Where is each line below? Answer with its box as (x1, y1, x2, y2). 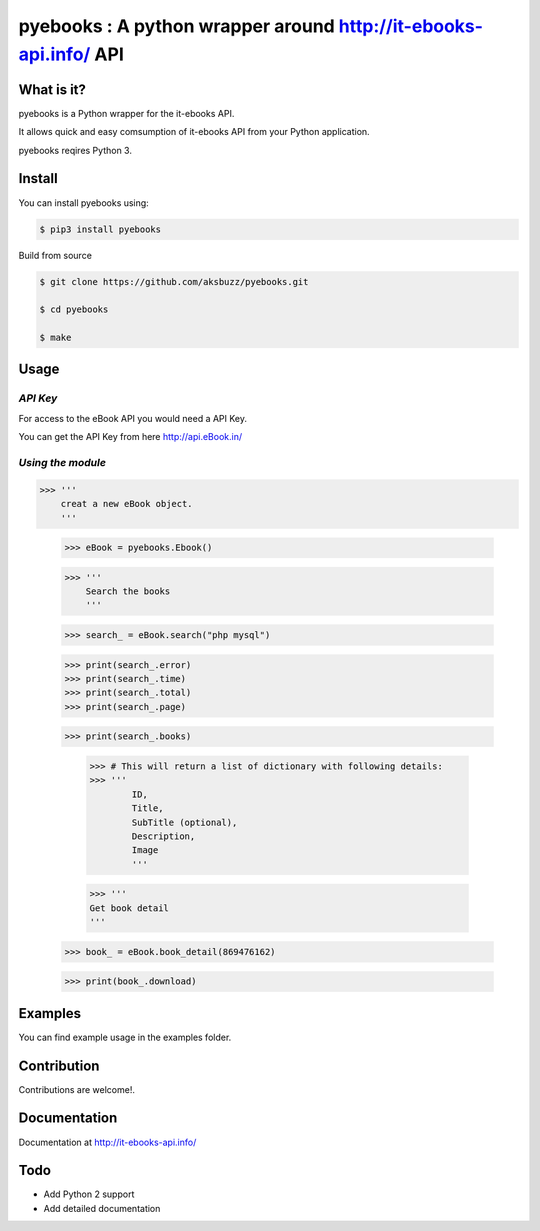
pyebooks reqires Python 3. (18, 144, 132, 156)
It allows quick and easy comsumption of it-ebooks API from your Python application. (18, 126, 370, 138)
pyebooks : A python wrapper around (18, 15, 335, 37)
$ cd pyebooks (39, 304, 109, 315)
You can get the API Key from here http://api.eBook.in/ (18, 431, 243, 443)
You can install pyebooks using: (18, 196, 149, 209)
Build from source (18, 249, 92, 261)
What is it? (18, 81, 87, 98)
